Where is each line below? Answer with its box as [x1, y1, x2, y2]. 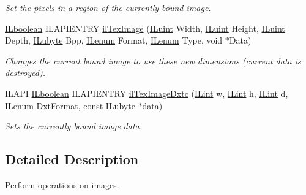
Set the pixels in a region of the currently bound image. [5, 1, 211, 13]
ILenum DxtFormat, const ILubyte [5, 99, 135, 112]
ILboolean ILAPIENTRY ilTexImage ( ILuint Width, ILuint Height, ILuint [5, 21, 285, 34]
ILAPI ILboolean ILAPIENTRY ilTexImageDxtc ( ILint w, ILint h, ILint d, [5, 86, 288, 99]
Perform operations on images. [5, 178, 119, 191]
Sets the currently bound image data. [5, 120, 142, 132]
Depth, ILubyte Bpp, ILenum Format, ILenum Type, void [5, 34, 223, 47]
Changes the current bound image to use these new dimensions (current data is [5, 54, 301, 67]
